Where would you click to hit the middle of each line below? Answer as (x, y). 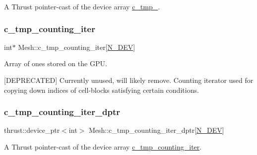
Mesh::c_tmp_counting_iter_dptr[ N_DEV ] (156, 130)
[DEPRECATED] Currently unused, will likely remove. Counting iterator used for (129, 80)
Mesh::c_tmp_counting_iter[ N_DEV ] (77, 47)
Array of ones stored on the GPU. (56, 63)
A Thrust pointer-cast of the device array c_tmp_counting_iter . (103, 147)
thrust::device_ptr (32, 130)
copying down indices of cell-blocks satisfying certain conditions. (101, 90)
